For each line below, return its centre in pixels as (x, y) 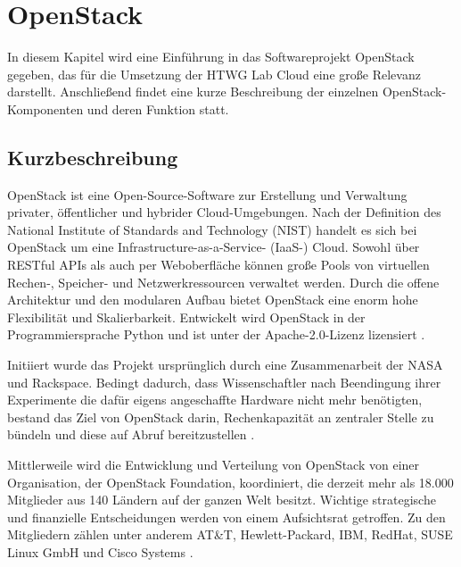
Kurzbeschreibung (93, 157)
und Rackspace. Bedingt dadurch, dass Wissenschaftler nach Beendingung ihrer (224, 382)
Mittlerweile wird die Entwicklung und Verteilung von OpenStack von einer (214, 465)
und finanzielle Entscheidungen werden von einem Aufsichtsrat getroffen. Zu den (226, 517)
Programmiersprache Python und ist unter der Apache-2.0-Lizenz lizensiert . (216, 334)
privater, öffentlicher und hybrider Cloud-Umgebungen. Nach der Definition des (224, 212)
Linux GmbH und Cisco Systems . (100, 551)
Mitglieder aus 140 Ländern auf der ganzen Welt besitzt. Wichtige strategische (222, 500)
